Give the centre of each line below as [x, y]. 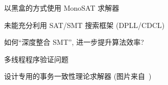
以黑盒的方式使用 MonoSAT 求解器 [62, 8]
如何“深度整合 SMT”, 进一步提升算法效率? [74, 42]
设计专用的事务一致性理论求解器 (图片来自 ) [78, 76]
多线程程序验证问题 [36, 59]
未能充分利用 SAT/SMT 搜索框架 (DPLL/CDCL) [85, 25]
